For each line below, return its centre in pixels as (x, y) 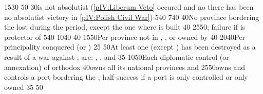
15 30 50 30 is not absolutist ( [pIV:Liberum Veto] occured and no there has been (129, 7)
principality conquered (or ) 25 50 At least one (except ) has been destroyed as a (130, 47)
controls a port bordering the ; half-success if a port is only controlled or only (126, 77)
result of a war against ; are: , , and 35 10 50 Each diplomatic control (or (117, 56)
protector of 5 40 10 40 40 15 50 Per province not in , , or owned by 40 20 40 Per (125, 37)
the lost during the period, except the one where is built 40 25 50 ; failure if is (125, 27)
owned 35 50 (24, 87)
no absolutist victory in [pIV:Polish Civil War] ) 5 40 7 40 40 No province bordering (132, 17)
